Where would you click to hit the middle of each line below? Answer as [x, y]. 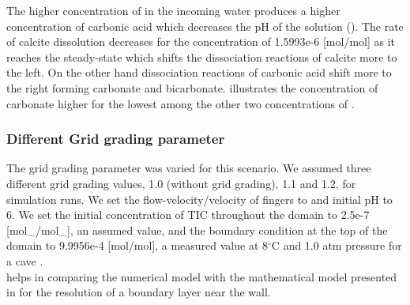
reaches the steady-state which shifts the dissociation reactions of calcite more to [202, 56]
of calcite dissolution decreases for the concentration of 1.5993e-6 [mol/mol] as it [201, 41]
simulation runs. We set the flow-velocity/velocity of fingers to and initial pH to [199, 199]
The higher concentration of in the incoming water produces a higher [173, 10]
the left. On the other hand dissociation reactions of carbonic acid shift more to [199, 72]
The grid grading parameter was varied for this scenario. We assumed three [189, 168]
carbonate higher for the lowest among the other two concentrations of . [181, 103]
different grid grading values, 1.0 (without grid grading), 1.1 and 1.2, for [181, 183]
